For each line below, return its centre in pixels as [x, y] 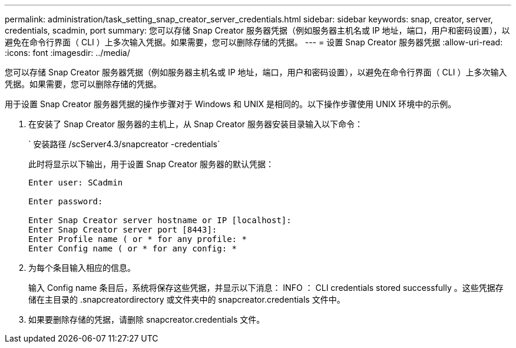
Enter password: [66, 201]
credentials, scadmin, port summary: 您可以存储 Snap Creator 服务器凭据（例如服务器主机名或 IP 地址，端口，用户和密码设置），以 [257, 30]
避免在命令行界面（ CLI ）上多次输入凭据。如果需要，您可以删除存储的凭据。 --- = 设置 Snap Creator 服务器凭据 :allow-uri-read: [254, 42]
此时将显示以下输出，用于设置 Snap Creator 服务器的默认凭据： [151, 164]
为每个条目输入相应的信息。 [82, 268]
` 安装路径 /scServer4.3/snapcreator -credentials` [124, 144]
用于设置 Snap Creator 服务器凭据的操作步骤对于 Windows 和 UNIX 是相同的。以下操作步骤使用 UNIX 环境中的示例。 [231, 104]
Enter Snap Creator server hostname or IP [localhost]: [160, 220]
